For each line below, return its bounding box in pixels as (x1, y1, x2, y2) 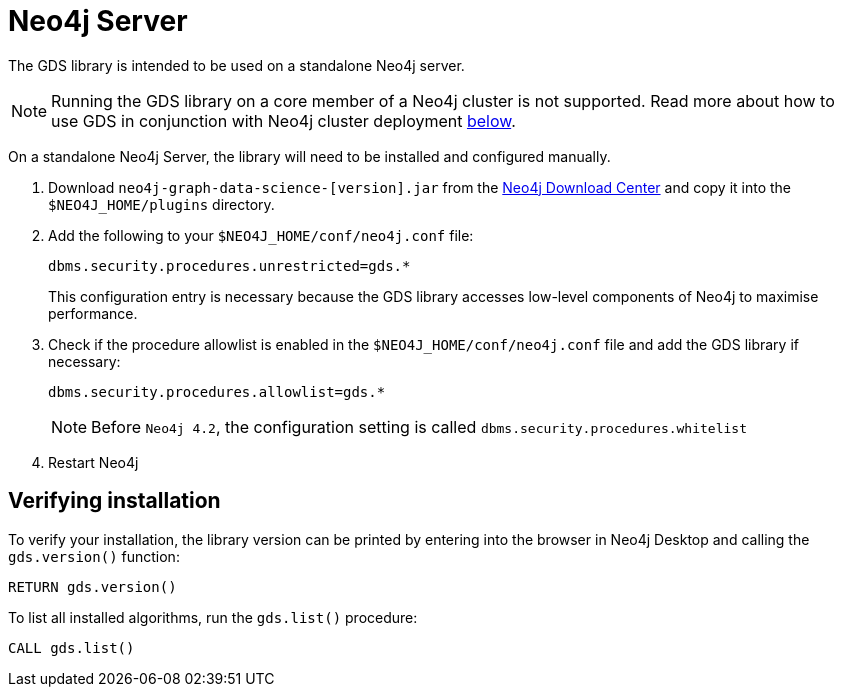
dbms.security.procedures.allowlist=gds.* (48, 383, 386, 400)
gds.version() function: (8, 547, 180, 565)
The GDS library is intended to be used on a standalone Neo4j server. (8, 56, 465, 74)
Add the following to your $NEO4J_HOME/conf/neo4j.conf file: (48, 226, 474, 244)
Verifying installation (8, 488, 221, 514)
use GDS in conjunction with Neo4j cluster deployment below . (51, 110, 516, 131)
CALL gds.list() (8, 639, 135, 656)
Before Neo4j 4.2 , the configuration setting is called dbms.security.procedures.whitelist (91, 416, 747, 437)
